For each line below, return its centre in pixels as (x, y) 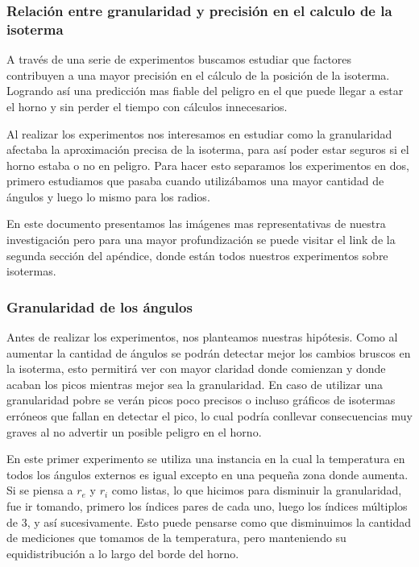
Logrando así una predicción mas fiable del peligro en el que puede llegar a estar (205, 91)
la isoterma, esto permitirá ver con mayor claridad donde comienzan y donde (196, 368)
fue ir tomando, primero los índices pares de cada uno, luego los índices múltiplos (207, 506)
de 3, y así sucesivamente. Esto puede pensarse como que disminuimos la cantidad (209, 521)
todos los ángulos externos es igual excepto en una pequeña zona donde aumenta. (207, 474)
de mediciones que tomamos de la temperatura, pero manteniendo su (176, 538)
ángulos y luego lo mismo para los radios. (108, 196)
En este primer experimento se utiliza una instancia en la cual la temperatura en (206, 459)
